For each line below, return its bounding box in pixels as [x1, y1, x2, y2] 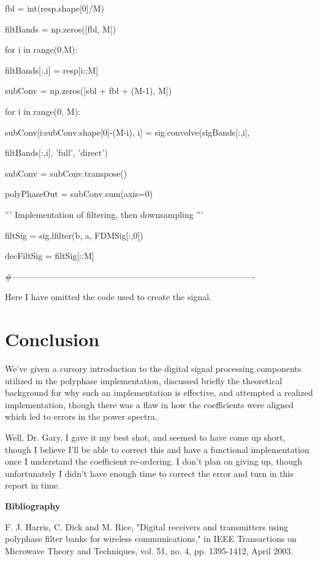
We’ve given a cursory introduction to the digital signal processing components [5, 362, 301, 375]
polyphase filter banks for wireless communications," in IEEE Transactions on [5, 532, 297, 545]
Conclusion [5, 327, 100, 352]
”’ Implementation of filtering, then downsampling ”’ [5, 207, 203, 220]
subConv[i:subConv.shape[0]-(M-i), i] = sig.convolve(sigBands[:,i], [5, 125, 250, 138]
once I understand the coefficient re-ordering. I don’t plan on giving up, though [5, 455, 303, 468]
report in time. [5, 479, 60, 492]
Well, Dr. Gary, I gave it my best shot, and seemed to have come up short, [5, 431, 286, 443]
